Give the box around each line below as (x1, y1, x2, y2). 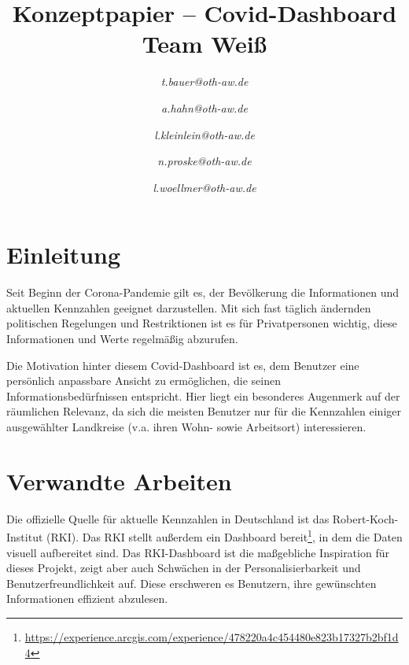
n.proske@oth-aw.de (157, 153, 252, 169)
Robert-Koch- (332, 510, 399, 526)
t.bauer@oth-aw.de (160, 73, 249, 90)
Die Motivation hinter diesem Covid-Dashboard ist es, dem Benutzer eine (6, 357, 359, 373)
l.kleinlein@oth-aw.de (154, 126, 255, 142)
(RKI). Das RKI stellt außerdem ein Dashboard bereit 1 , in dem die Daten (46, 526, 403, 545)
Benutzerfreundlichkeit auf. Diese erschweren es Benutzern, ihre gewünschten (6, 574, 377, 591)
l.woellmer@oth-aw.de (153, 179, 256, 195)
